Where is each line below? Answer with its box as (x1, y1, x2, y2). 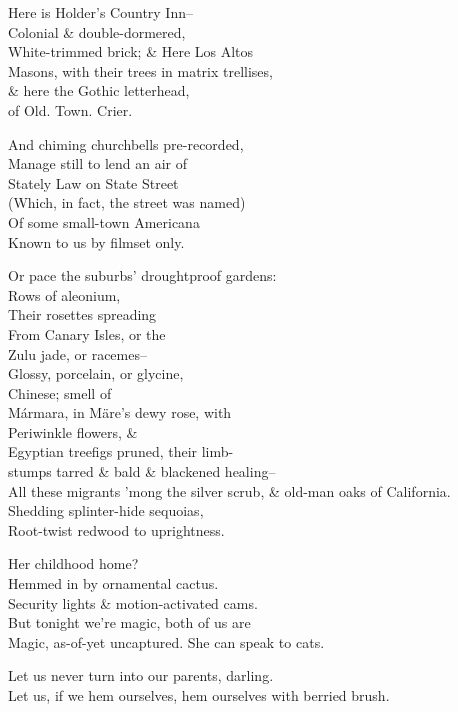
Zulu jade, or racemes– (8, 343, 147, 364)
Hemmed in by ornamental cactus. (8, 573, 219, 594)
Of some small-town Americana (8, 211, 200, 232)
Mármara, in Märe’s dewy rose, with (8, 402, 232, 423)
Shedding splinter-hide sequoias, (8, 500, 204, 521)
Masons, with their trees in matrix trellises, (8, 60, 273, 81)
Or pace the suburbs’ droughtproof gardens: (8, 265, 277, 286)
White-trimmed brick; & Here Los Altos (8, 41, 254, 62)
